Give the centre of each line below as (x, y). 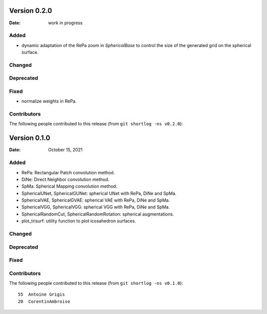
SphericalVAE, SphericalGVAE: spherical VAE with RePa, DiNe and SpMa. (96, 200)
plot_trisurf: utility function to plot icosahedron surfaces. (79, 221)
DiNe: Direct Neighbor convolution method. (66, 179)
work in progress (65, 23)
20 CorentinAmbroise (44, 301)
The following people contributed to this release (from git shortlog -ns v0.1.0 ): (96, 283)
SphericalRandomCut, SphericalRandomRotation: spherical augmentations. (98, 214)
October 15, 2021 (65, 150)
